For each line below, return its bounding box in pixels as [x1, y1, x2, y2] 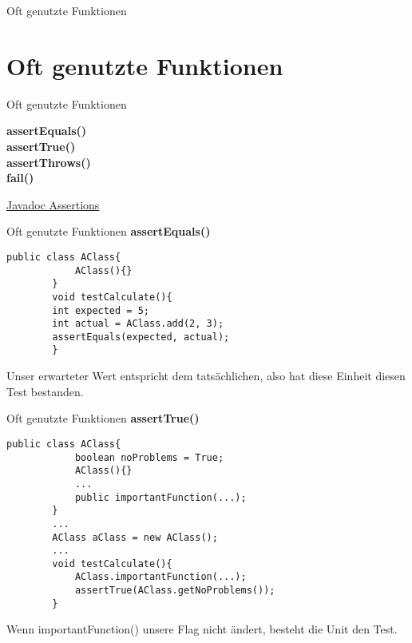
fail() [6, 169, 34, 186]
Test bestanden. [6, 383, 84, 399]
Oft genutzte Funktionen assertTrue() [6, 410, 200, 427]
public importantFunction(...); [74, 491, 247, 503]
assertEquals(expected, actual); [52, 331, 230, 343]
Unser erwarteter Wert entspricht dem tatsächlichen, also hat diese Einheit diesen [6, 367, 406, 384]
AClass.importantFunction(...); [74, 571, 247, 583]
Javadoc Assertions [6, 196, 100, 212]
